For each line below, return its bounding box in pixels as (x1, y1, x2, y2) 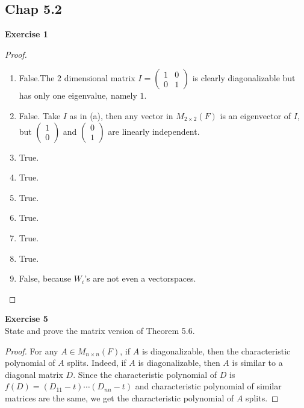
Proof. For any (5, 344, 58, 357)
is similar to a (232, 356, 283, 369)
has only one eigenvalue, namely (19, 89, 137, 102)
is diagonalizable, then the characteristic (141, 344, 291, 357)
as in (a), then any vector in (69, 109, 173, 122)
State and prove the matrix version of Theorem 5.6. (5, 324, 195, 336)
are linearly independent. (108, 125, 200, 137)
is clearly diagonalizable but (192, 72, 296, 84)
